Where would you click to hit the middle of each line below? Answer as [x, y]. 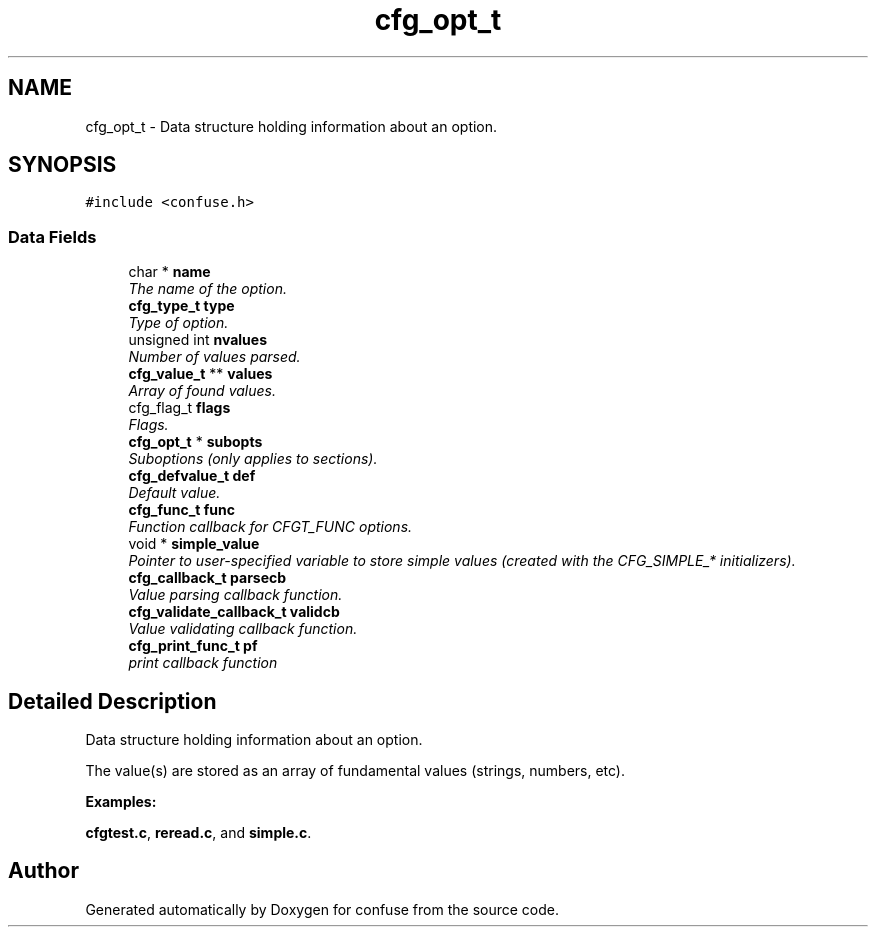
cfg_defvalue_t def [192, 476]
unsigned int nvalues [197, 340]
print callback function [203, 663]
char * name [169, 272]
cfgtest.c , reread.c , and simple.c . [198, 833]
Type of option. [178, 323]
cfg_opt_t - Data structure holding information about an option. [291, 126]
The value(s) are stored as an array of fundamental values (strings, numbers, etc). [355, 771]
